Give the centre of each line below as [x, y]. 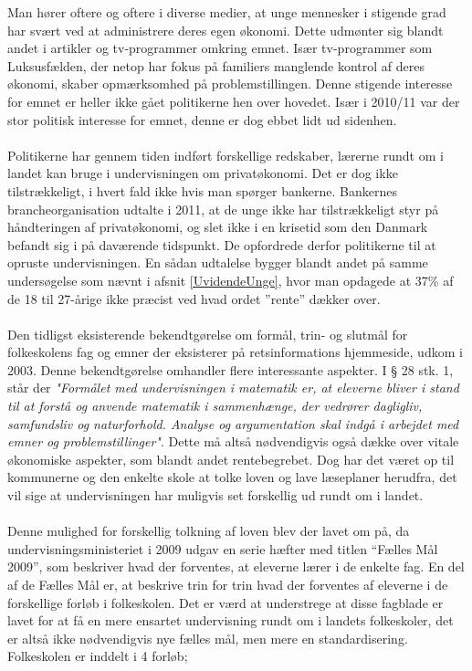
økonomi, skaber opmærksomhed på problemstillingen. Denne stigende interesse [230, 84]
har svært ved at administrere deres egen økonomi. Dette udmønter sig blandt [226, 30]
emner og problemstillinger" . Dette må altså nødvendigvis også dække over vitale [233, 441]
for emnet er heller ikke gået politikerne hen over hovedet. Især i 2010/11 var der [234, 101]
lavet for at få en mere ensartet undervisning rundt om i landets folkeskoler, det [231, 620]
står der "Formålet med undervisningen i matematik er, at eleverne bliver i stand [233, 388]
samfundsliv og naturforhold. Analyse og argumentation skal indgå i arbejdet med [233, 423]
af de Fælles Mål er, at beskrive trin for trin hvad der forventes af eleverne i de [228, 584]
